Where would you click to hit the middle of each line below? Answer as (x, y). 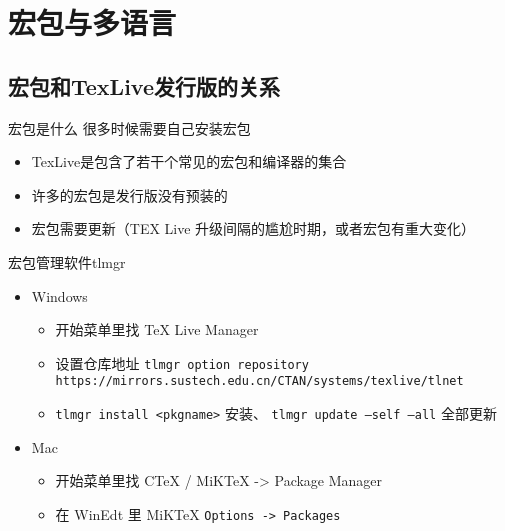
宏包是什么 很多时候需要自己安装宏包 (129, 127)
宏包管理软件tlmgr (67, 261)
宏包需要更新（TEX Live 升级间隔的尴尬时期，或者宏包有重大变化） (253, 228)
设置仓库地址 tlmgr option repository (182, 362)
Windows (59, 295)
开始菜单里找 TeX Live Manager (157, 329)
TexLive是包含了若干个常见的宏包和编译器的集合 (189, 161)
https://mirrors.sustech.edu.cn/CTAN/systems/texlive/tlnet (259, 381)
